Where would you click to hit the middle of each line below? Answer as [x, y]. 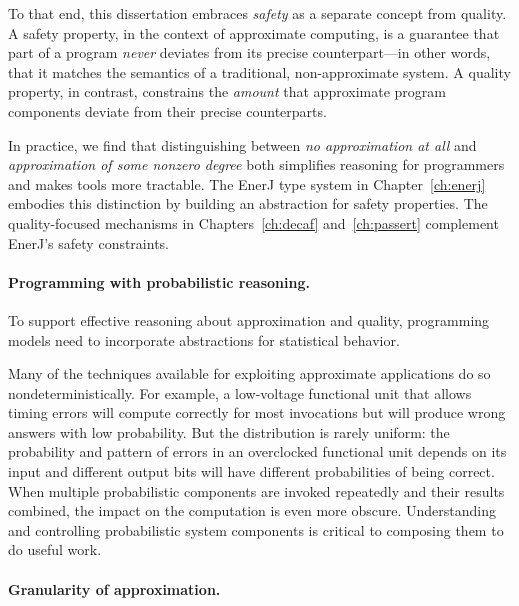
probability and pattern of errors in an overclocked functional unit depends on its [257, 451]
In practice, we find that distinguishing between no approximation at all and [242, 144]
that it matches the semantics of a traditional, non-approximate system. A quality [259, 71]
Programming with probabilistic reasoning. [159, 281]
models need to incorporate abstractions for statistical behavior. [204, 339]
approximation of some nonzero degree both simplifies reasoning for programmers [256, 164]
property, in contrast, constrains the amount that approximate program [227, 91]
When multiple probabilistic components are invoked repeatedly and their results [256, 490]
